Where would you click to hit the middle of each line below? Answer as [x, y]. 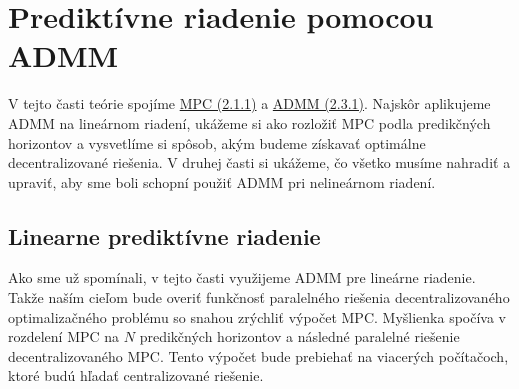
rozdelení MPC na [64, 336]
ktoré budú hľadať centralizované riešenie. [136, 375]
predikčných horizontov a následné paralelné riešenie [299, 336]
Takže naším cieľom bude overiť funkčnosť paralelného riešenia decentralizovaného [259, 297]
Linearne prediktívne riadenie [164, 235]
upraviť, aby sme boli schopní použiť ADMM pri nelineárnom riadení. [222, 181]
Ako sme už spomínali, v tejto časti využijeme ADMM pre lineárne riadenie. [242, 277]
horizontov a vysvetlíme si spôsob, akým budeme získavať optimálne [217, 142]
